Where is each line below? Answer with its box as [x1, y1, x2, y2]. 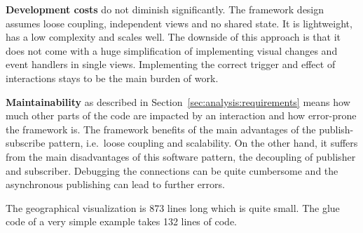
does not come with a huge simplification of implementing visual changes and [6, 43, 338, 58]
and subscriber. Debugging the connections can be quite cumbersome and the [6, 163, 338, 178]
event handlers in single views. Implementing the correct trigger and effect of [6, 57, 336, 72]
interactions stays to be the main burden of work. [6, 70, 219, 85]
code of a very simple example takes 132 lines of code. [6, 214, 237, 229]
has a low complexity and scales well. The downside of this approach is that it [6, 29, 341, 44]
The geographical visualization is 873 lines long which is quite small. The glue [6, 200, 340, 215]
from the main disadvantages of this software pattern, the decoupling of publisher [6, 149, 356, 164]
